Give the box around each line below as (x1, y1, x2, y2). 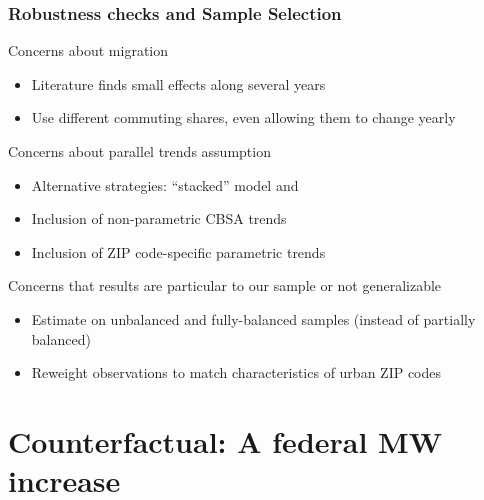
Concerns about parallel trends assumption (8, 141, 271, 161)
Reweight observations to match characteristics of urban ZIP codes (31, 362, 442, 383)
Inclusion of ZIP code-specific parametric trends (31, 241, 326, 262)
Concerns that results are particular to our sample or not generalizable (8, 275, 442, 296)
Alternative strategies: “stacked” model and (31, 174, 299, 195)
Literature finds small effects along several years (31, 73, 326, 94)
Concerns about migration (8, 40, 169, 61)
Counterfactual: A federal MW (8, 420, 442, 461)
